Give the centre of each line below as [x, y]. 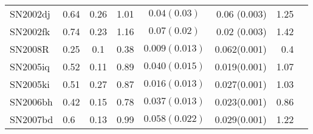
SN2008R [29, 49]
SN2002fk [30, 31]
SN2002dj [30, 14]
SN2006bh [31, 102]
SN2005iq [30, 66]
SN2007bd [32, 119]
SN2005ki [30, 84]
